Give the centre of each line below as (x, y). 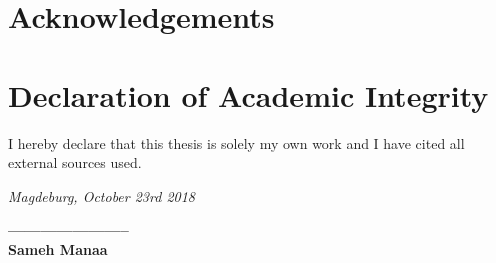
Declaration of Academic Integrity (248, 94)
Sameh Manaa (58, 248)
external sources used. (75, 162)
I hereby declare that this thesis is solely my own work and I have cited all (236, 142)
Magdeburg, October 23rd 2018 (101, 195)
